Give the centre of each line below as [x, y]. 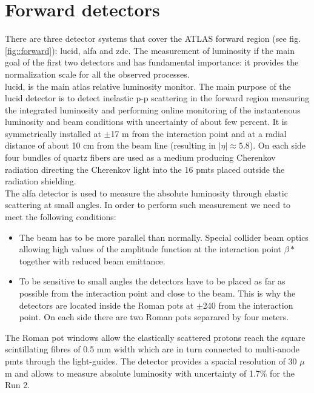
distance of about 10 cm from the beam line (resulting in [110, 145]
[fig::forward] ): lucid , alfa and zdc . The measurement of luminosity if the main [150, 50]
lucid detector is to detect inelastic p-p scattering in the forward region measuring [157, 98]
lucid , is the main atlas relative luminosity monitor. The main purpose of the [148, 86]
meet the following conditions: [61, 217]
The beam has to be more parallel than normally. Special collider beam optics [164, 237]
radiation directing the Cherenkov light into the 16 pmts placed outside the [145, 169]
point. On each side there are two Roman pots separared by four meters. [154, 317]
